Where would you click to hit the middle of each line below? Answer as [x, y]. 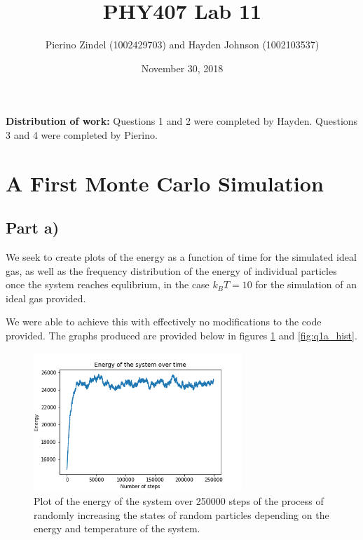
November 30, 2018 [182, 68]
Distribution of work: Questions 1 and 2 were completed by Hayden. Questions [182, 121]
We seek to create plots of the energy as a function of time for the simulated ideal [181, 257]
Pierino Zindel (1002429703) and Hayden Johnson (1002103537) [182, 45]
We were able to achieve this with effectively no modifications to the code [164, 322]
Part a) [33, 228]
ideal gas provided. [46, 298]
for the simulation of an [306, 284]
